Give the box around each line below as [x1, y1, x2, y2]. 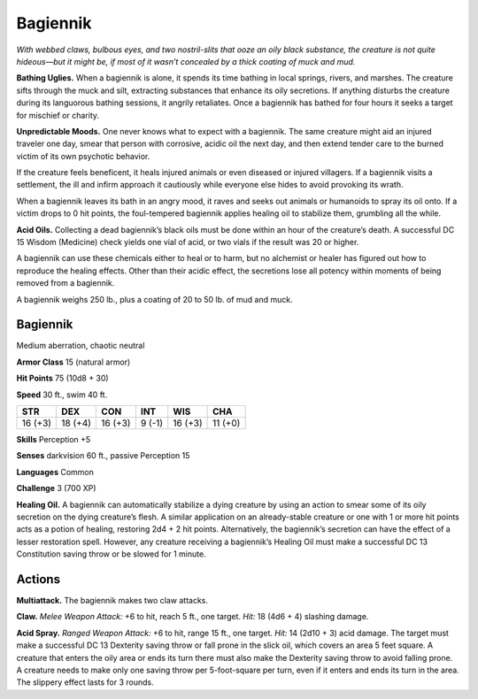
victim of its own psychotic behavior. [16, 150, 150, 161]
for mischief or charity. [16, 110, 100, 120]
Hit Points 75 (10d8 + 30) [16, 373, 110, 384]
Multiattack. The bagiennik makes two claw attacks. [16, 595, 208, 606]
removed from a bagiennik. [16, 278, 115, 288]
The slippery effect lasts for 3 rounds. [16, 677, 154, 687]
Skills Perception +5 [16, 434, 91, 445]
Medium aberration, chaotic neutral [16, 341, 145, 351]
